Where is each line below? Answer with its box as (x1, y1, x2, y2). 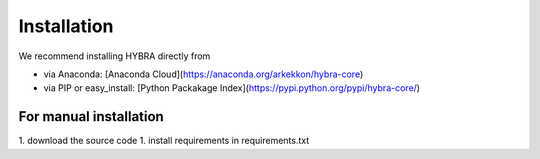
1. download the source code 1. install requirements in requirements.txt (18, 135, 310, 147)
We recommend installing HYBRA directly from (18, 50, 211, 62)
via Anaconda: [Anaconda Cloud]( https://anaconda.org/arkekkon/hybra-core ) (43, 68, 364, 80)
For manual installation (18, 108, 164, 125)
